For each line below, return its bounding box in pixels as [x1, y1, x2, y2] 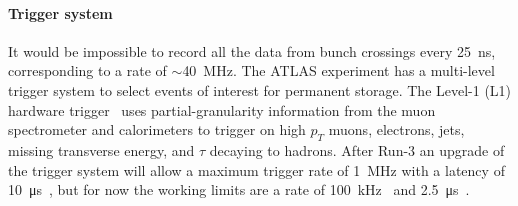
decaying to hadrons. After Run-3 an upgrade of [209, 139, 505, 160]
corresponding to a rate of [8, 60, 167, 81]
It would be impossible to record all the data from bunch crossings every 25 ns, [8, 40, 496, 61]
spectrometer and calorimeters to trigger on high [8, 119, 306, 140]
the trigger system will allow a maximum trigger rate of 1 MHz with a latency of [8, 159, 505, 180]
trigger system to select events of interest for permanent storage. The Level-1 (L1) [8, 79, 512, 100]
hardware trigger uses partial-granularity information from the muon [8, 99, 436, 120]
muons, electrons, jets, [328, 119, 465, 140]
